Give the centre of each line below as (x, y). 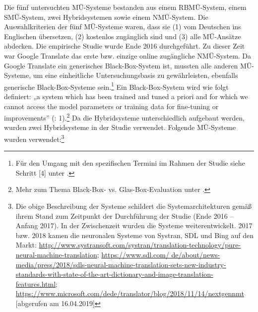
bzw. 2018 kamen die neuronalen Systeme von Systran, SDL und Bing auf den (134, 235)
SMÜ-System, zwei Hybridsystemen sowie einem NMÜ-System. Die (106, 17)
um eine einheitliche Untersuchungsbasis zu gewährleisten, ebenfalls (135, 75)
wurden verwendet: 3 (34, 138)
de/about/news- (196, 255)
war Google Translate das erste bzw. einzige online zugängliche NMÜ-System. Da (128, 55)
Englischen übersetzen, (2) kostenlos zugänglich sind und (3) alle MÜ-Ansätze (123, 36)
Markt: (26, 245)
